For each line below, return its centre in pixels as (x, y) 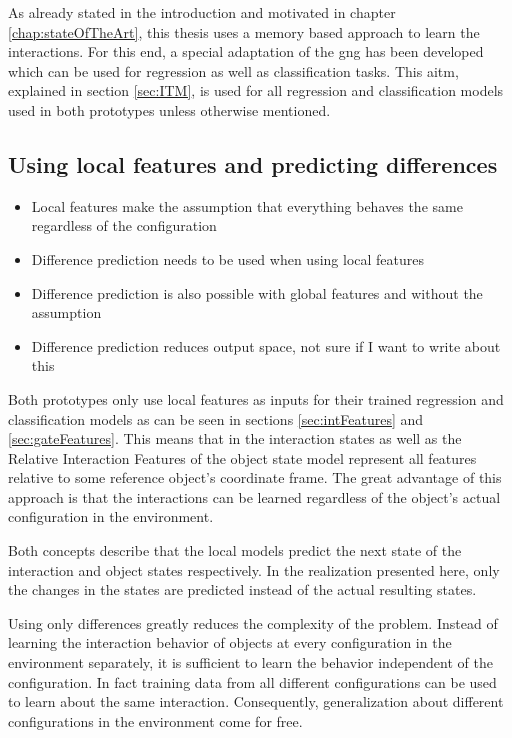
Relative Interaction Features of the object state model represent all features (242, 457)
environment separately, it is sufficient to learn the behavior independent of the (250, 662)
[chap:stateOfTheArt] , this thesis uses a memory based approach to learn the (244, 31)
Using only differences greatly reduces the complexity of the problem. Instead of (253, 622)
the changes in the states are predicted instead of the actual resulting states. (242, 589)
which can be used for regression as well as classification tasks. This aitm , (233, 70)
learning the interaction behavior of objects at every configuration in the (230, 642)
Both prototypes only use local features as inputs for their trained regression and (256, 398)
